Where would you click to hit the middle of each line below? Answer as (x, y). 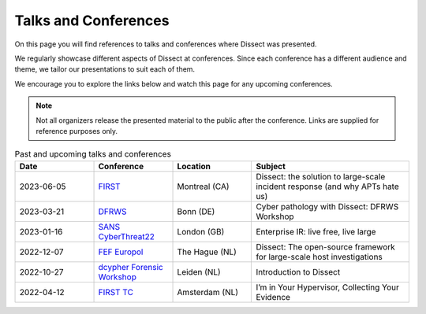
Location (194, 166)
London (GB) (201, 231)
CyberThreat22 (127, 236)
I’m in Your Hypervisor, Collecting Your (328, 287)
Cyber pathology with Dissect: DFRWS (327, 206)
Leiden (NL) (199, 272)
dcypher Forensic (131, 267)
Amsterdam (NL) (208, 292)
